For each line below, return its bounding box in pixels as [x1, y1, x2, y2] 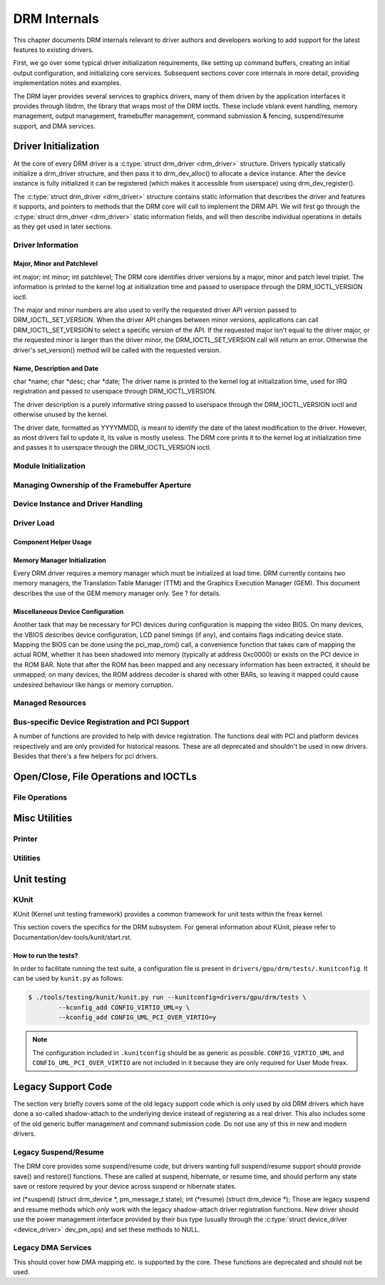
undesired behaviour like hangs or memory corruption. [13, 680, 174, 689]
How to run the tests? [13, 951, 78, 959]
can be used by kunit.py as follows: [13, 974, 124, 983]
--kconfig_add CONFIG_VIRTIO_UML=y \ [58, 1003, 190, 1012]
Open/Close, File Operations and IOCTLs [13, 770, 197, 782]
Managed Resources [13, 698, 87, 708]
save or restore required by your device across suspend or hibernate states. [13, 1181, 237, 1190]
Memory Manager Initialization [13, 555, 107, 564]
